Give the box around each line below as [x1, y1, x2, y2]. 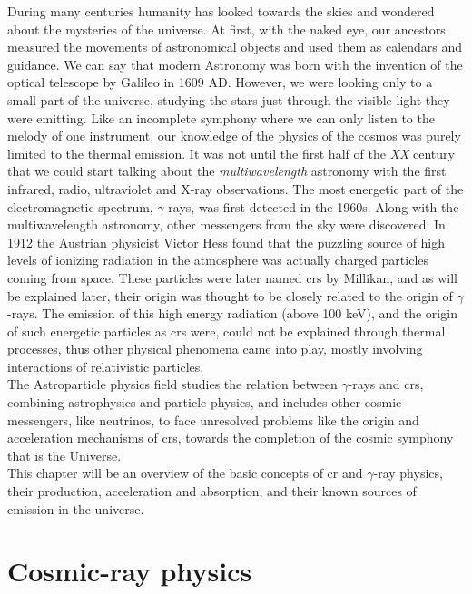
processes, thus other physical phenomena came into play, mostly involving [7, 339, 423, 358]
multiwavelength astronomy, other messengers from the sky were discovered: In [7, 215, 446, 234]
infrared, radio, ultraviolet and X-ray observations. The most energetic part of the [7, 179, 464, 198]
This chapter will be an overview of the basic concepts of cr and [7, 463, 363, 482]
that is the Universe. [7, 445, 122, 464]
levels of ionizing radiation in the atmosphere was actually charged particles [7, 250, 429, 269]
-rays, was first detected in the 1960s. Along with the [163, 197, 459, 216]
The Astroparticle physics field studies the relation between [7, 375, 338, 394]
